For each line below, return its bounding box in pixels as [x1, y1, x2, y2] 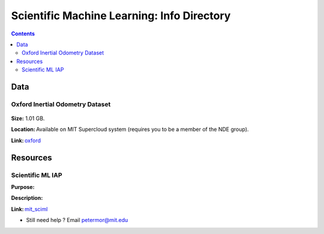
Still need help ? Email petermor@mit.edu [26, 217, 128, 224]
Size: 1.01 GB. [11, 115, 45, 122]
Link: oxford [11, 137, 41, 144]
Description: [11, 194, 43, 202]
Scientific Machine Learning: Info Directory [11, 9, 231, 22]
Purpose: [11, 184, 35, 191]
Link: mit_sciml [11, 205, 48, 212]
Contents [11, 30, 35, 37]
